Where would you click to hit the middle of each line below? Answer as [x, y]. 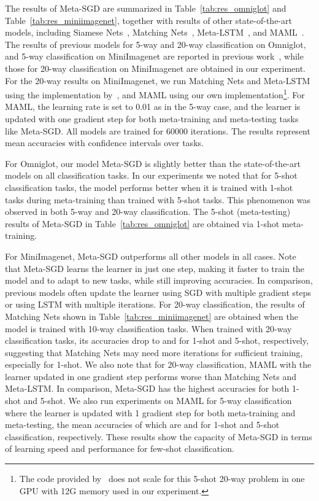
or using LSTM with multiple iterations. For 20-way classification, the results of [155, 304]
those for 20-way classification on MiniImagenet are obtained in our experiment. [155, 68]
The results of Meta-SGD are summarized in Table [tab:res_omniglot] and [146, 8]
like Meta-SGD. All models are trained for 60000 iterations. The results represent [158, 130]
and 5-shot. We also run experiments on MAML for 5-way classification [158, 401]
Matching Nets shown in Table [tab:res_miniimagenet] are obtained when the [152, 316]
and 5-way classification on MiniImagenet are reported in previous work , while [154, 56]
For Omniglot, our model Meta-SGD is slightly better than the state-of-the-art [153, 163]
